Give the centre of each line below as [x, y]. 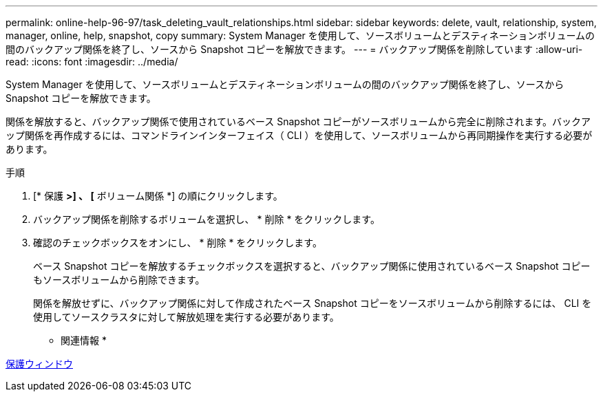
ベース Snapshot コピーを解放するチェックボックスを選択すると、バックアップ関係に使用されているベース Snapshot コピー [312, 266]
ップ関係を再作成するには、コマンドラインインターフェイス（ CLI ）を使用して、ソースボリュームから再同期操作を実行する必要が [299, 135]
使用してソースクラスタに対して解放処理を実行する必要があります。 [186, 317]
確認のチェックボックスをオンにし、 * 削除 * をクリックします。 [178, 243]
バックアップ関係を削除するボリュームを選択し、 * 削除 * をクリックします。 [207, 219]
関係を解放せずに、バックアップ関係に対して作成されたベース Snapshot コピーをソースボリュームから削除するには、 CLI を [313, 303]
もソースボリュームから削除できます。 [119, 280]
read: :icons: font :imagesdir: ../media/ [92, 62]
